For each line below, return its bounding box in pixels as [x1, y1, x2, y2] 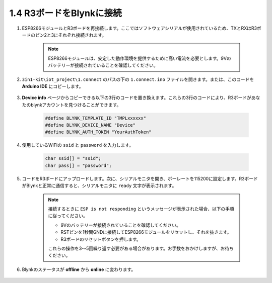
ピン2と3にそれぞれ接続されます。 [35, 32, 107, 38]
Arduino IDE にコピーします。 [22, 83, 84, 89]
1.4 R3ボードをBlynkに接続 [9, 8, 122, 19]
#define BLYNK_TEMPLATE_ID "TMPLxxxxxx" [45, 115, 146, 121]
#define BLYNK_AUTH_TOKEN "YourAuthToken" [45, 129, 152, 135]
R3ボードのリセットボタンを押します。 [60, 236, 141, 242]
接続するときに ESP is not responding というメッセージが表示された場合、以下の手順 [48, 206, 234, 212]
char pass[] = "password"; [45, 162, 112, 168]
